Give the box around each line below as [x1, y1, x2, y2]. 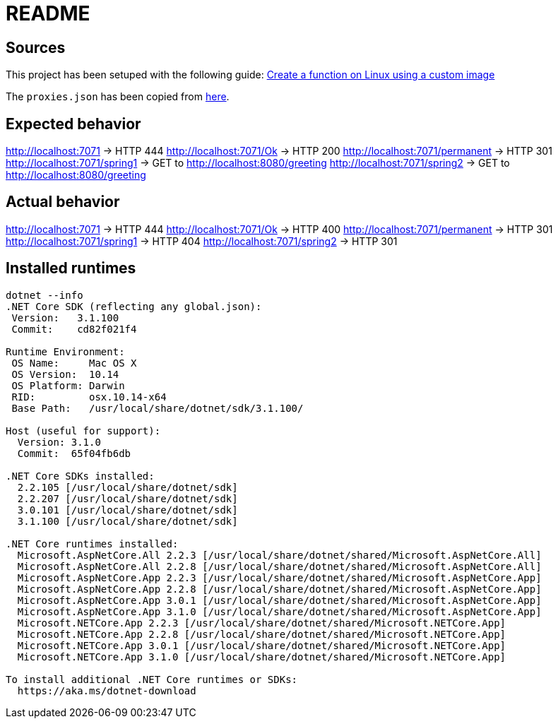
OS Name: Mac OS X [11, 357, 137, 369]
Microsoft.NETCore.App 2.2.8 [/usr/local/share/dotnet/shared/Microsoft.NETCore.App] [17, 628, 506, 640]
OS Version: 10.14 [11, 368, 119, 380]
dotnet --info [6, 289, 83, 301]
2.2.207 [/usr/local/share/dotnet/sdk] [17, 492, 238, 504]
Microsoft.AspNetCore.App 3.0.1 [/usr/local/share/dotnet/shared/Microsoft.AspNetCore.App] [17, 594, 542, 606]
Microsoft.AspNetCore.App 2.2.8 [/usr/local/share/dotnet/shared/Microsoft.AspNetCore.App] [17, 583, 542, 595]
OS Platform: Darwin [11, 379, 125, 391]
